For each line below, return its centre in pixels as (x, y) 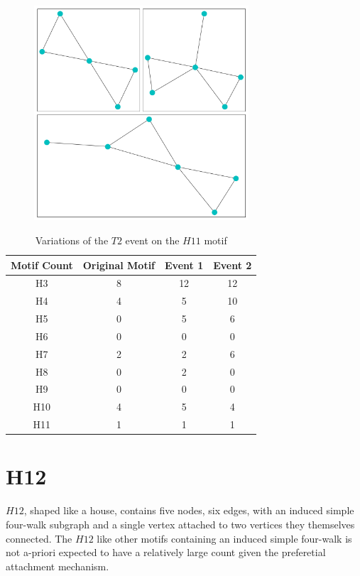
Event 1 (184, 265)
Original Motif (119, 265)
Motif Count (42, 265)
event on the (152, 240)
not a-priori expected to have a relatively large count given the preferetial (166, 552)
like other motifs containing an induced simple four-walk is (224, 538)
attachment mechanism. (58, 566)
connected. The (39, 538)
